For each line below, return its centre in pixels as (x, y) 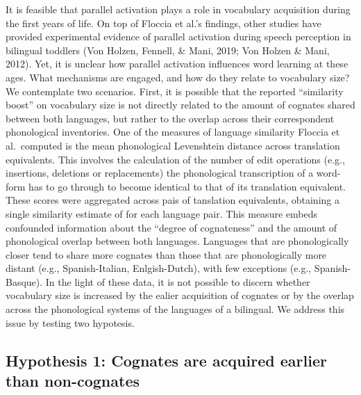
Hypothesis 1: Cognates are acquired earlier (166, 360)
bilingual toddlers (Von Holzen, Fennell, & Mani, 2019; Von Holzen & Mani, (168, 50)
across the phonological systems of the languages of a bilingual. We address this (175, 309)
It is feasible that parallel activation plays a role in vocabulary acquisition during (178, 9)
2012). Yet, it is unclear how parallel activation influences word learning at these (177, 64)
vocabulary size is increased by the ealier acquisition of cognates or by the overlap (180, 295)
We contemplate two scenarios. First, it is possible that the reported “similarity (175, 91)
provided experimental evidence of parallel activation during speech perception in (178, 37)
